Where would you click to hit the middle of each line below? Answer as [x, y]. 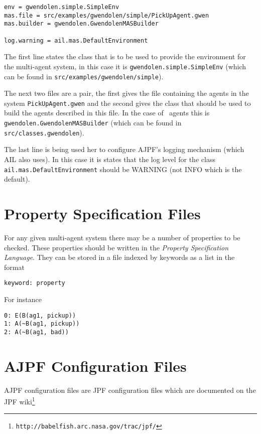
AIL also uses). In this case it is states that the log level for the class [110, 159]
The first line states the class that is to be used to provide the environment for [125, 56]
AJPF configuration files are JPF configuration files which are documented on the [130, 390]
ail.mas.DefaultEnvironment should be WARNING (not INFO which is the [123, 169]
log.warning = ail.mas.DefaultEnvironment [76, 40]
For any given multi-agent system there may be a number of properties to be [122, 237]
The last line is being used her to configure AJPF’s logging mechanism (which [124, 149]
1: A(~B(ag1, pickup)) [42, 324]
